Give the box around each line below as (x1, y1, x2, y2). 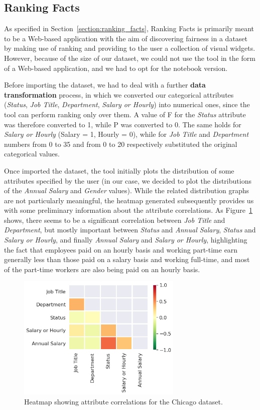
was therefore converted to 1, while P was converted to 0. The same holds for (4, 119, 241, 129)
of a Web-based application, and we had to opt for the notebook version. (4, 62, 228, 73)
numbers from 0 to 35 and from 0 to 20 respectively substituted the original (4, 138, 237, 149)
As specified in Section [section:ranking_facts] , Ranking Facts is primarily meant (4, 23, 254, 34)
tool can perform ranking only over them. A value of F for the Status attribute (4, 109, 246, 119)
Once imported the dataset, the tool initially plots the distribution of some (4, 165, 234, 176)
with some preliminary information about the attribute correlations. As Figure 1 (4, 205, 253, 215)
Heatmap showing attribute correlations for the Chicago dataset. (24, 396, 223, 406)
